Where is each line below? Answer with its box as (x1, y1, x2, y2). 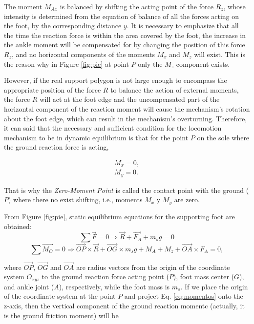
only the (138, 58, 163, 69)
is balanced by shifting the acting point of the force (60, 1, 213, 11)
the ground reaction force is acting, (4, 142, 109, 152)
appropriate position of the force (4, 84, 101, 95)
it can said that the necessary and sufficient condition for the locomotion (4, 123, 222, 133)
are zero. (174, 194, 200, 205)
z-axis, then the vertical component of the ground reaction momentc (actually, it (4, 301, 245, 310)
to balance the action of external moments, (110, 84, 239, 95)
